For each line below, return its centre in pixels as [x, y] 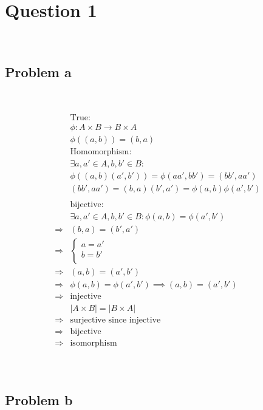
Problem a [38, 72]
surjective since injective [115, 320]
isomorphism [94, 343]
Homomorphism [100, 152]
